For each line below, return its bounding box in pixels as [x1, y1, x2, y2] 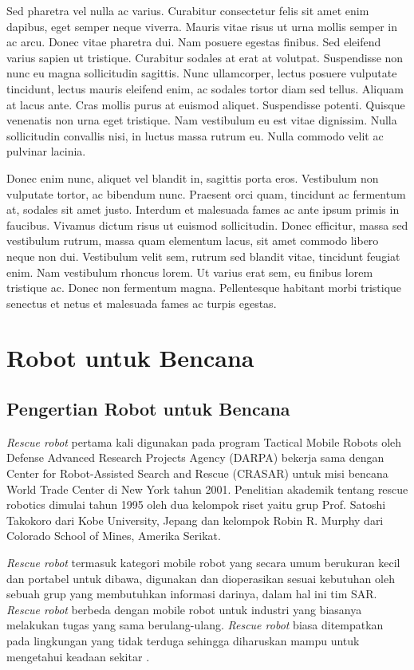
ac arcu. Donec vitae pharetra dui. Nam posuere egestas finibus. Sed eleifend [6, 33, 381, 50]
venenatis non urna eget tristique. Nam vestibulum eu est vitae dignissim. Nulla [6, 112, 397, 128]
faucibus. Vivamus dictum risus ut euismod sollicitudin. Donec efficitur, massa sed [6, 216, 408, 233]
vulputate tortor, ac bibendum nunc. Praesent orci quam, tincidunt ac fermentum [6, 185, 406, 202]
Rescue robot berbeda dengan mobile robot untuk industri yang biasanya [6, 601, 362, 617]
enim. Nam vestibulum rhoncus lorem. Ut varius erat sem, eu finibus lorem [6, 263, 373, 280]
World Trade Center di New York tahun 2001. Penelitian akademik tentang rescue [6, 480, 408, 497]
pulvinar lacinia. [6, 143, 86, 160]
